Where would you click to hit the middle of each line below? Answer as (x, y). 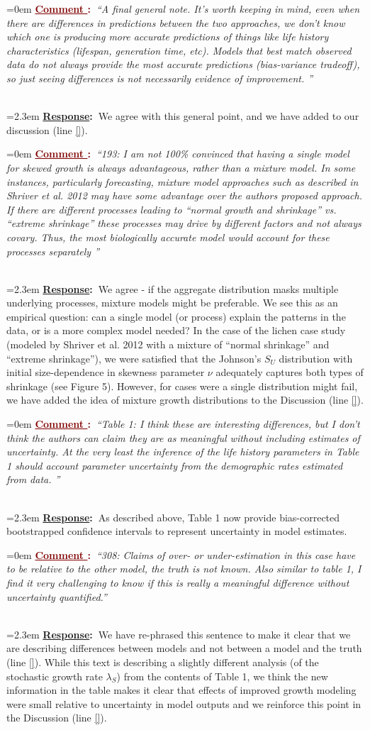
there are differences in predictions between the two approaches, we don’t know (176, 22)
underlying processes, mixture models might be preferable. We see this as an (172, 303)
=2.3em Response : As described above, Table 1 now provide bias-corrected (173, 517)
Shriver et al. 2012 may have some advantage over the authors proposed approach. (185, 195)
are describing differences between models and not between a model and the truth (184, 648)
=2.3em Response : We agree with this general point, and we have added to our (183, 116)
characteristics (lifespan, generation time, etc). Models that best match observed (179, 50)
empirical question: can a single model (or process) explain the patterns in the (176, 316)
